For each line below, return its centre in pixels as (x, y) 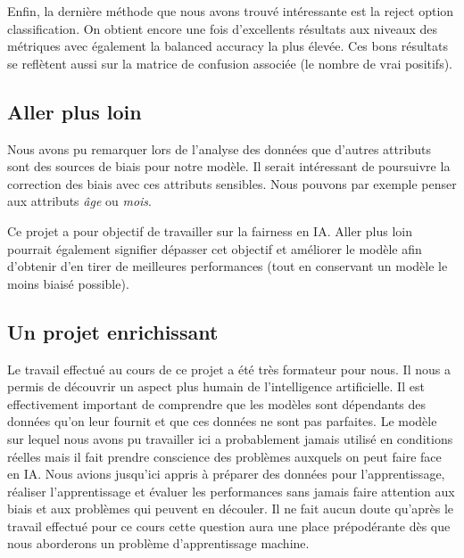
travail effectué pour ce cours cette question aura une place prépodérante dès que (229, 525)
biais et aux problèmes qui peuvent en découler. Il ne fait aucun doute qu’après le (231, 509)
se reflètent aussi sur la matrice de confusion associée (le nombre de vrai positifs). (230, 63)
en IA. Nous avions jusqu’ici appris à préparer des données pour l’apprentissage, (226, 474)
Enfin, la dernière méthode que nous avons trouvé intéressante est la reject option (231, 11)
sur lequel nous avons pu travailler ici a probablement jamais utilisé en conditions (230, 438)
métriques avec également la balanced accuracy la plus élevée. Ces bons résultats (228, 46)
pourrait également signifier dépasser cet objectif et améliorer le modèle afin (215, 248)
